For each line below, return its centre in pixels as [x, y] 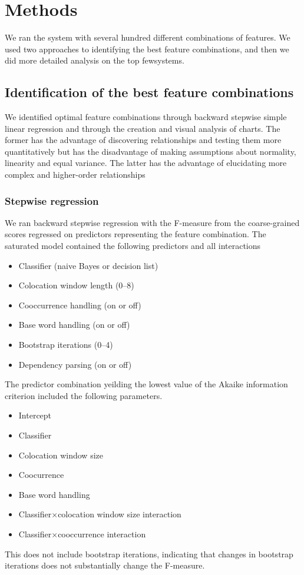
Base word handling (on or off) [74, 325]
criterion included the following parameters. [84, 395]
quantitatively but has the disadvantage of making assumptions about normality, [151, 151]
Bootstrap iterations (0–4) [66, 345]
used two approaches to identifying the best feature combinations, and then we [147, 49]
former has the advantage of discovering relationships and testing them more [143, 140]
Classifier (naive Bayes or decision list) [88, 265]
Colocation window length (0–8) [76, 285]
